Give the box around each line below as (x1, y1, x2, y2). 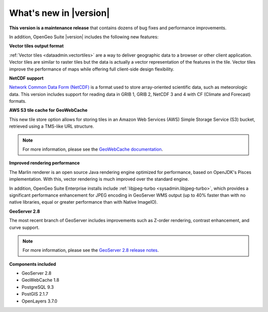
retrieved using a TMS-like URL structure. (9, 123, 94, 129)
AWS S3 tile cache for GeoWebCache (9, 107, 88, 113)
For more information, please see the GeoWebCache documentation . (22, 147, 163, 153)
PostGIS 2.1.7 (21, 291, 49, 297)
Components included (9, 261, 57, 267)
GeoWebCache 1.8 (21, 277, 60, 283)
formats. (9, 98, 27, 104)
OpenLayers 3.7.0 (21, 298, 58, 304)
